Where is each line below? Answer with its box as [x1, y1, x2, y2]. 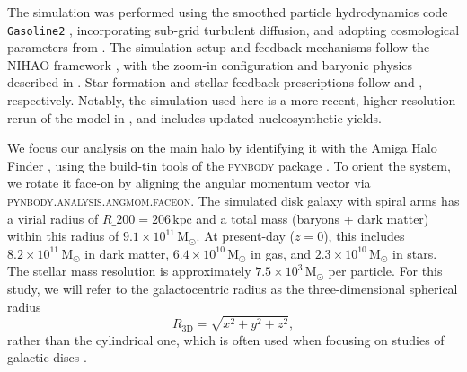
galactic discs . [7, 348, 87, 367]
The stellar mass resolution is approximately [7, 261, 251, 280]
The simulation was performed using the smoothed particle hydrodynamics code [7, 3, 448, 21]
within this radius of [7, 226, 119, 245]
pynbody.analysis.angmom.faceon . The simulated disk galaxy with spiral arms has [7, 191, 460, 209]
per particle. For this [328, 261, 443, 280]
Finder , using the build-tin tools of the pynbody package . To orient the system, [7, 155, 451, 174]
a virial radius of [7, 208, 99, 227]
